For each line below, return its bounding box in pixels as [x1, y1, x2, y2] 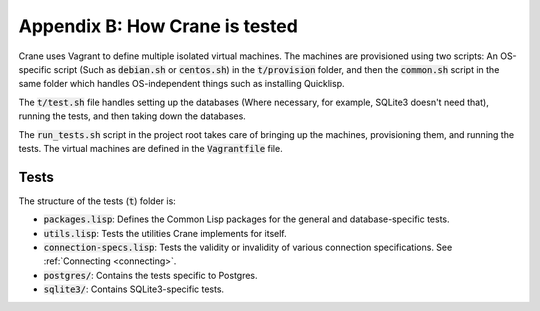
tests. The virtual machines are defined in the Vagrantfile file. [18, 142, 284, 154]
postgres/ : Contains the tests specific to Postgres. [43, 269, 259, 281]
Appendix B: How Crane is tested [18, 15, 299, 37]
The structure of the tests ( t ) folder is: [18, 195, 177, 207]
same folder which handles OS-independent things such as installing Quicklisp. [18, 78, 345, 90]
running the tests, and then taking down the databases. [18, 110, 247, 122]
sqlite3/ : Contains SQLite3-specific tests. [43, 283, 225, 295]
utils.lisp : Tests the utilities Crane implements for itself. [43, 227, 287, 239]
